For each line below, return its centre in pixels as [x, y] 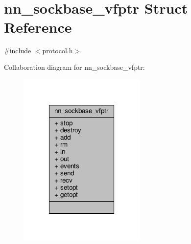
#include [18, 51]
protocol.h [58, 51]
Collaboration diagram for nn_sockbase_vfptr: [74, 67]
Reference [38, 27]
